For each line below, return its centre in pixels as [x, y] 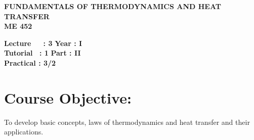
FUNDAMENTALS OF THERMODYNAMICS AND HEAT [113, 6]
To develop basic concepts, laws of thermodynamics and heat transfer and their [127, 122]
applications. [24, 132]
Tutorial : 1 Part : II [43, 53]
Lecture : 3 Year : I [43, 43]
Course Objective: [68, 97]
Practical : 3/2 [30, 62]
